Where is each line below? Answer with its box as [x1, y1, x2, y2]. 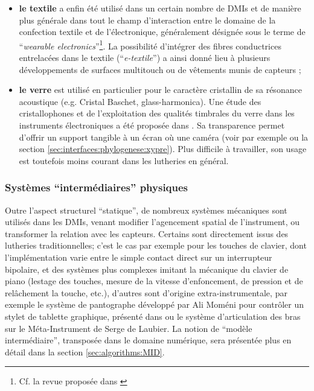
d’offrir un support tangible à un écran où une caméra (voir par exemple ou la [19, 130, 309, 143]
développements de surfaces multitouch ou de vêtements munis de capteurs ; [19, 63, 301, 75]
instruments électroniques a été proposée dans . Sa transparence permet [19, 119, 285, 131]
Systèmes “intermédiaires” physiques [5, 180, 188, 195]
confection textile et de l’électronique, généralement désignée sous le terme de [19, 25, 306, 38]
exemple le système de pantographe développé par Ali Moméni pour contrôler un [5, 298, 304, 311]
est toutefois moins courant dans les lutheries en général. [19, 154, 229, 167]
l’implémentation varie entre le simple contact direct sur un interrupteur [5, 250, 272, 263]
